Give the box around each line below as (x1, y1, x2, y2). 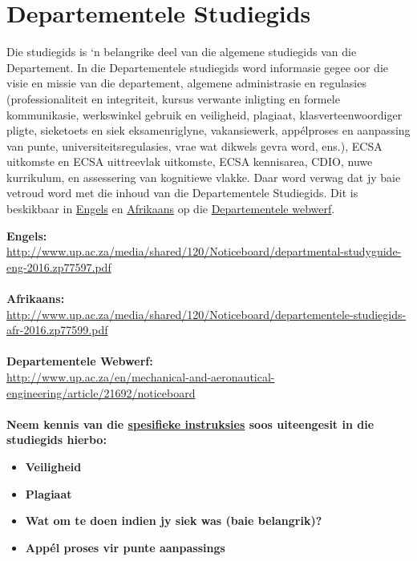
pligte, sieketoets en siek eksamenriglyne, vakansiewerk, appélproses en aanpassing (6, 122, 411, 139)
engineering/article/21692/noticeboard (6, 384, 196, 401)
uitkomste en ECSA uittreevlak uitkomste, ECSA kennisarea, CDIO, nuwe (6, 153, 373, 170)
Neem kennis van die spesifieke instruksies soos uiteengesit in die (6, 415, 374, 432)
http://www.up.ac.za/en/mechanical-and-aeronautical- (6, 369, 275, 385)
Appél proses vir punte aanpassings (25, 539, 225, 555)
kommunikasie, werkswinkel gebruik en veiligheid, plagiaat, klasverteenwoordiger (6, 106, 403, 123)
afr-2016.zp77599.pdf (6, 321, 108, 338)
